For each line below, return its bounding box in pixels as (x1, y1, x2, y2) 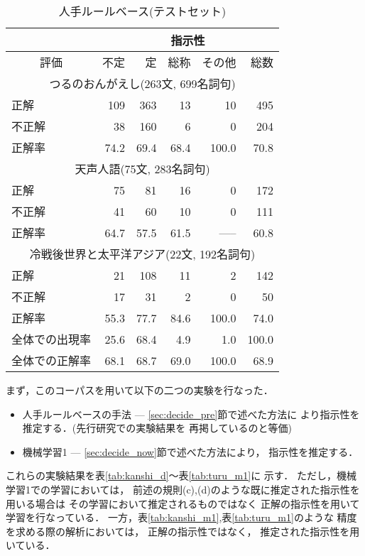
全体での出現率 (11, 331, 92, 347)
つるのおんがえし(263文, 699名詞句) (49, 75, 236, 92)
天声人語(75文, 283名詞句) (75, 160, 210, 177)
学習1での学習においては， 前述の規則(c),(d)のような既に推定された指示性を (6, 481, 360, 496)
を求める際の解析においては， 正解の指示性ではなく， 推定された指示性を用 (6, 523, 360, 538)
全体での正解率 (11, 352, 92, 369)
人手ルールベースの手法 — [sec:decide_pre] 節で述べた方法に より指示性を (22, 406, 360, 421)
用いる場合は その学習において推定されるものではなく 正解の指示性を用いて (6, 496, 360, 511)
